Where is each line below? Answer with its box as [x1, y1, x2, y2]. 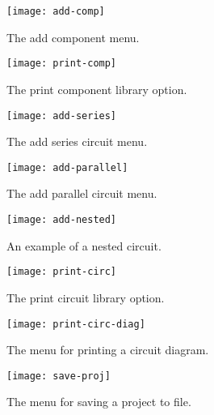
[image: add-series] [6, 109, 117, 122]
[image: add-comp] [6, 6, 105, 17]
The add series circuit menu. [6, 133, 148, 150]
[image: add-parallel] [6, 161, 128, 173]
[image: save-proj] [6, 370, 111, 382]
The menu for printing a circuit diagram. [6, 341, 209, 358]
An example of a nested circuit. [6, 237, 162, 254]
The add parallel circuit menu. [6, 185, 157, 202]
